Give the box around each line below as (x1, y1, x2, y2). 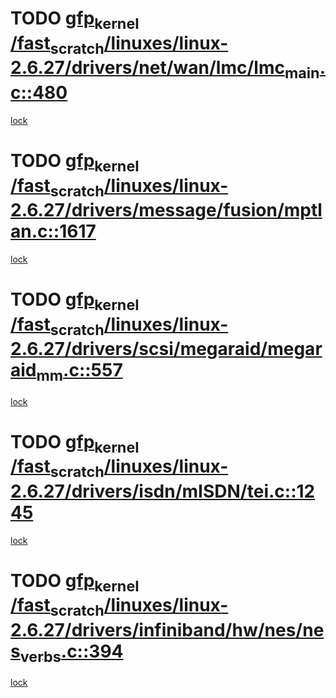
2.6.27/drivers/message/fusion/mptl (10, 199, 323, 222)
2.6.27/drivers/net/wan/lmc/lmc (10, 57, 285, 79)
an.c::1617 (10, 220, 97, 243)
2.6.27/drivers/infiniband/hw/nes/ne (10, 619, 325, 642)
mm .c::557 (36, 359, 123, 385)
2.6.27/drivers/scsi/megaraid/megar (10, 338, 323, 361)
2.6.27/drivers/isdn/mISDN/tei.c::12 (10, 480, 316, 502)
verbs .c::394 (19, 640, 124, 666)
